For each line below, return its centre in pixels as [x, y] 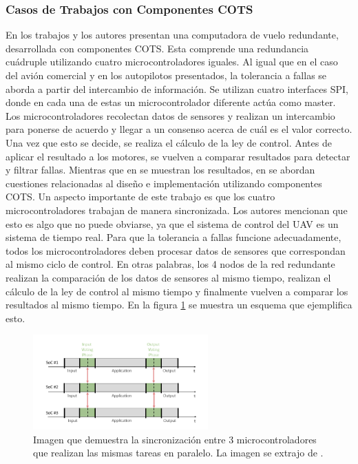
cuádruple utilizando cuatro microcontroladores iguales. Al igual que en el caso [172, 62]
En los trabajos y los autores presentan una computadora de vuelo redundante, [172, 35]
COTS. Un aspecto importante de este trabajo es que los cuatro [140, 197]
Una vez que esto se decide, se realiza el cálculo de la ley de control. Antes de [169, 142]
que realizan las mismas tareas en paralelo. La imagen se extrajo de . [178, 453]
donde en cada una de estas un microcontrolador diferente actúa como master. [171, 102]
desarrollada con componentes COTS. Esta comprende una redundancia [157, 48]
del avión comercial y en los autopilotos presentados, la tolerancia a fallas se [166, 75]
